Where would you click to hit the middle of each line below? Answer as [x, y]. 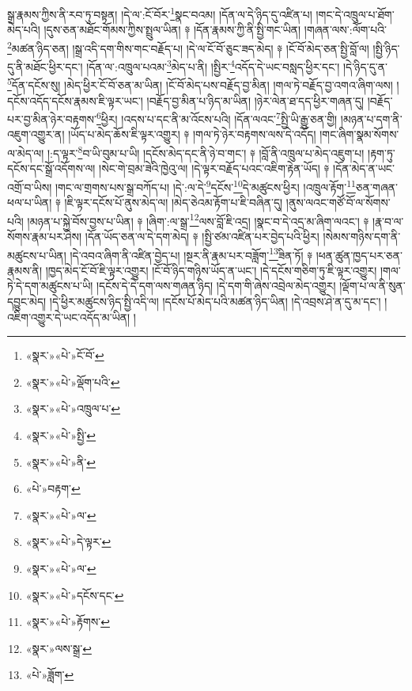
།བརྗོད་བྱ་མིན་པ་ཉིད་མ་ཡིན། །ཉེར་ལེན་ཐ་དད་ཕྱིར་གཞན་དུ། [255, 100]
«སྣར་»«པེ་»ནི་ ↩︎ [60, 462]
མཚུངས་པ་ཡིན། [37, 255]
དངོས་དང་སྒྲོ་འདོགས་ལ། [51, 168]
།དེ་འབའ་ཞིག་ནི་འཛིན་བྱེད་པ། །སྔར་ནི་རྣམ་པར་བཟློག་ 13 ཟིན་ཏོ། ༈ [191, 254]
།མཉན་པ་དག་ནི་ [371, 118]
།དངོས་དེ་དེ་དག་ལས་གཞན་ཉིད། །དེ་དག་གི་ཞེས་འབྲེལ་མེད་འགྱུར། [216, 286]
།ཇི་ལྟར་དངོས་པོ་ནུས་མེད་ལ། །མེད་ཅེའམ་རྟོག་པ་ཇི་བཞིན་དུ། [174, 202]
